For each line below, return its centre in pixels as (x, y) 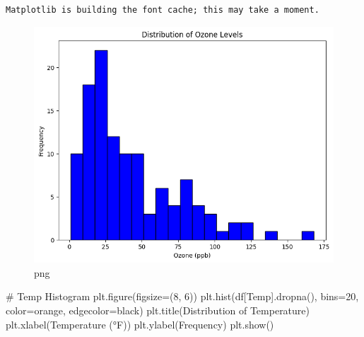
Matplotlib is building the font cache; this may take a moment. (163, 10)
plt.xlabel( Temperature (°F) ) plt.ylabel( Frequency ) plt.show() (140, 324)
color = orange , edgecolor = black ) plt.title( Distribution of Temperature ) (158, 310)
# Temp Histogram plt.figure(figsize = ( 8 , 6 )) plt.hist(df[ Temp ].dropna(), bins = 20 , (182, 296)
